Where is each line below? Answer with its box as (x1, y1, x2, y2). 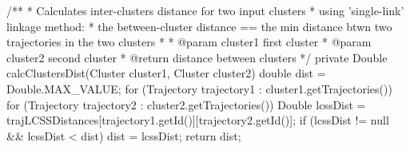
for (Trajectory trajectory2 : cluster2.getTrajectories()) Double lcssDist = (6, 96, 366, 112)
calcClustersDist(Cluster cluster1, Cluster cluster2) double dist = (6, 65, 326, 81)
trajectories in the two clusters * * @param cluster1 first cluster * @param (6, 34, 372, 50)
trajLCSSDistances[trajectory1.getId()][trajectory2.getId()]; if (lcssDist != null (6, 112, 389, 128)
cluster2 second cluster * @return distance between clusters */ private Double (6, 49, 388, 65)
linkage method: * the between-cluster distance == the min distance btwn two (6, 18, 392, 34)
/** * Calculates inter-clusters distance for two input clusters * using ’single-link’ (6, 2, 404, 18)
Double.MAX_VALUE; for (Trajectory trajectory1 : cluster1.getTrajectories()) (6, 80, 392, 97)
